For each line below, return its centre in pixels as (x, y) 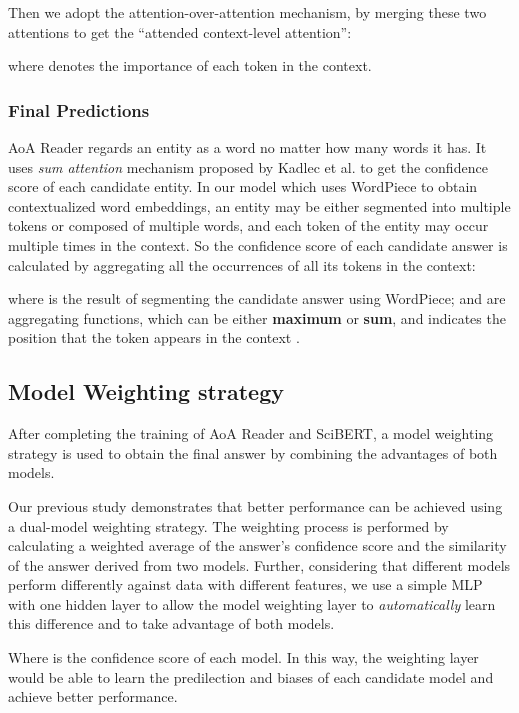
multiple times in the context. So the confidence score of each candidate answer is (258, 244)
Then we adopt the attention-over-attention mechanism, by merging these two (247, 12)
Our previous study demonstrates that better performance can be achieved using (255, 505)
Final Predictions (79, 109)
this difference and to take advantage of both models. (171, 623)
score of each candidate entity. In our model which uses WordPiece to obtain (243, 186)
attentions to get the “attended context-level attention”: (180, 31)
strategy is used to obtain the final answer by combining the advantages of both (253, 452)
